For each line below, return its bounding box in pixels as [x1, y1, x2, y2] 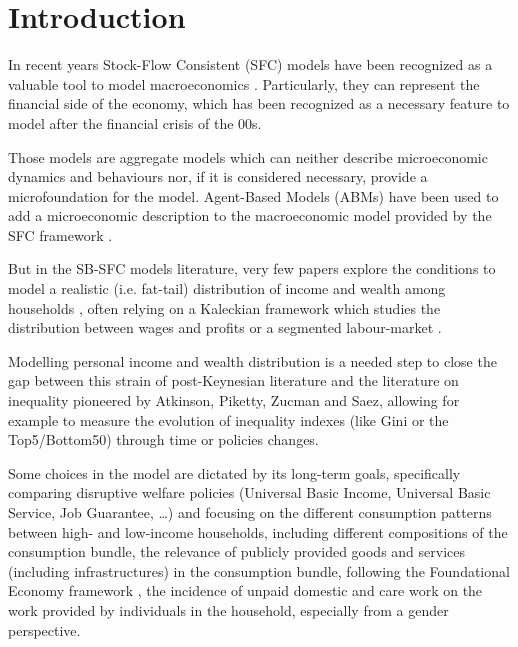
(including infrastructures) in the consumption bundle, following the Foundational [8, 560, 510, 581]
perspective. [8, 619, 81, 640]
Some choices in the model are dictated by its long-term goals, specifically [8, 462, 461, 483]
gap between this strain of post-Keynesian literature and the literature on [8, 370, 459, 391]
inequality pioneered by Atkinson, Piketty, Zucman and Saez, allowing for [8, 390, 460, 411]
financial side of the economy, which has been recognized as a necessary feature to [8, 93, 510, 114]
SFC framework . [8, 224, 113, 245]
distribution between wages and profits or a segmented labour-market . [8, 317, 442, 338]
